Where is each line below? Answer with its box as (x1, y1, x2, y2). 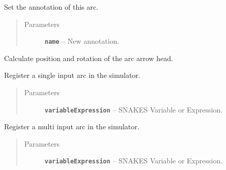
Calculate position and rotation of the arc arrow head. (4, 52, 173, 63)
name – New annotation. (44, 36, 120, 46)
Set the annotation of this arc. (4, 2, 98, 12)
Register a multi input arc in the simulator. (4, 121, 139, 132)
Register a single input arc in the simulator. (4, 70, 140, 80)
